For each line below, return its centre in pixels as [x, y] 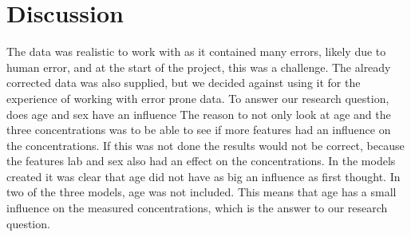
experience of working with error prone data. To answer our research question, [198, 98]
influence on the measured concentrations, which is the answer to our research [197, 208]
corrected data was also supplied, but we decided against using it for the [184, 83]
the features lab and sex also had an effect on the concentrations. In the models [201, 161]
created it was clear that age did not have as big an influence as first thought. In [204, 176]
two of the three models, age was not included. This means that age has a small [202, 192]
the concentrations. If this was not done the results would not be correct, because [205, 145]
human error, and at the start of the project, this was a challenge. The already [199, 67]
